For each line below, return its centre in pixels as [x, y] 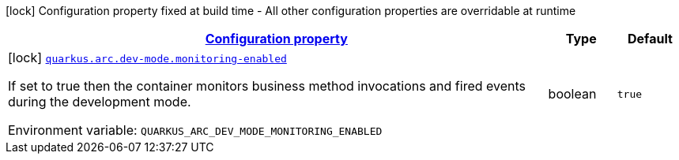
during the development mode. [100, 102]
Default [650, 39]
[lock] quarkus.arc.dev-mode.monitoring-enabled [147, 58]
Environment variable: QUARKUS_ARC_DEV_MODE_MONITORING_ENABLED [195, 130]
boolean [572, 94]
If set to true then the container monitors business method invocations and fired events [267, 86]
